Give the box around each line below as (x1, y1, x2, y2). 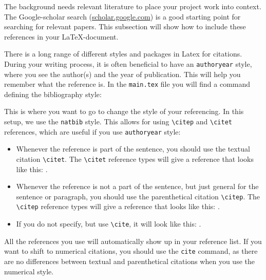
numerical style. (4, 266, 54, 276)
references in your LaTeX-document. (4, 31, 119, 42)
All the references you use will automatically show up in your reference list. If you (4, 235, 262, 246)
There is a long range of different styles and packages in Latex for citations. (4, 48, 242, 59)
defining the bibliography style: (4, 88, 102, 99)
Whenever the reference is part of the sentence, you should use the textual (16, 143, 250, 154)
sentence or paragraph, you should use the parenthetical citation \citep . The (16, 191, 260, 201)
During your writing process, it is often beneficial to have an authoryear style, (4, 58, 252, 69)
